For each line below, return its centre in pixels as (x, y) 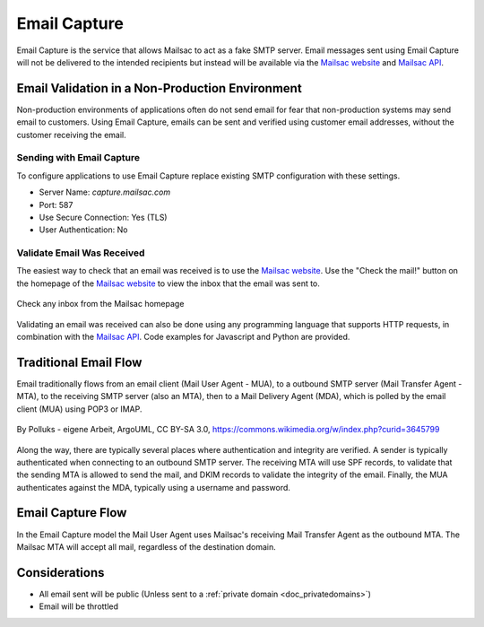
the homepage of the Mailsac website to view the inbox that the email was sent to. (168, 283)
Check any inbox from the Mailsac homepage (100, 304)
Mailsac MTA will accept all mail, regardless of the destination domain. (147, 546)
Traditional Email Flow (79, 362)
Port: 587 (56, 205)
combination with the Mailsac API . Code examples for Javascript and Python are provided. (183, 337)
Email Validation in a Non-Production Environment (159, 88)
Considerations (60, 573)
